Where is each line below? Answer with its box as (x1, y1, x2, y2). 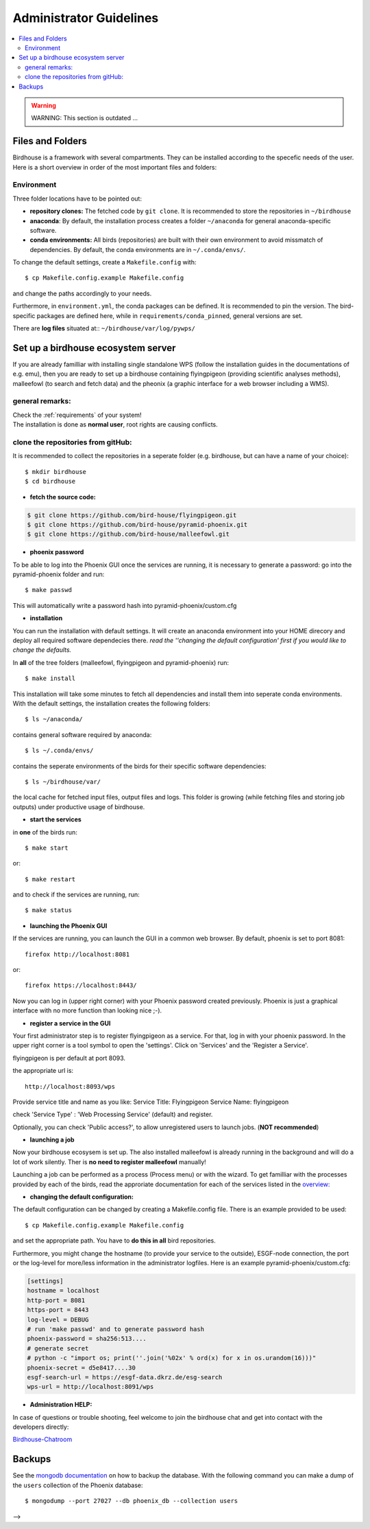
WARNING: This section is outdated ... (31, 114, 138, 122)
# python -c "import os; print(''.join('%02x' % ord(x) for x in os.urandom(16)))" (27, 1354, 317, 1362)
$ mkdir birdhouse (25, 468, 87, 475)
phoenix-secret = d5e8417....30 (27, 1363, 136, 1372)
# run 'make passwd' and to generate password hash (27, 1325, 205, 1333)
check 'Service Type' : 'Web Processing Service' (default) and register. (12, 1110, 213, 1119)
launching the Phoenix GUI (29, 921, 108, 930)
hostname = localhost (27, 1287, 100, 1295)
